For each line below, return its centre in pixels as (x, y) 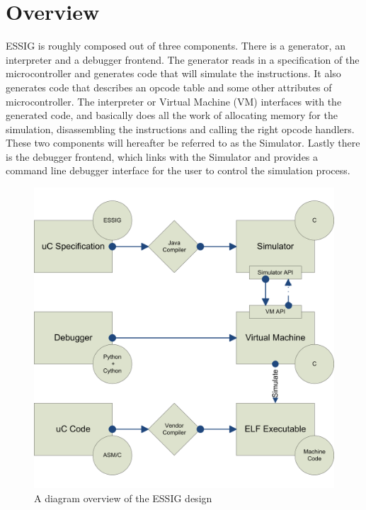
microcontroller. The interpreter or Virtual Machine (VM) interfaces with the (174, 101)
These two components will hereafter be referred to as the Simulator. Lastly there (183, 143)
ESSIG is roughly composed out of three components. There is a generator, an (176, 46)
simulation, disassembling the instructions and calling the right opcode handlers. (180, 129)
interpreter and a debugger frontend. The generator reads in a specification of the (183, 59)
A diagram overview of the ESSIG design (123, 498)
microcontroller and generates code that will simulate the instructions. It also (173, 73)
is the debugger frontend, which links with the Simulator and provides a (162, 156)
